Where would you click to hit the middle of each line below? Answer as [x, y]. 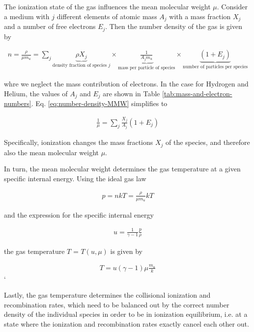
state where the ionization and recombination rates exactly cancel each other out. [127, 324]
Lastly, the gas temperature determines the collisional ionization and [107, 295]
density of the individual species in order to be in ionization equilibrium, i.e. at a [126, 314]
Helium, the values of [36, 93]
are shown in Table [131, 93]
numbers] [18, 103]
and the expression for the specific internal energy [79, 214]
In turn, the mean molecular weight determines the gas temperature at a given [122, 169]
